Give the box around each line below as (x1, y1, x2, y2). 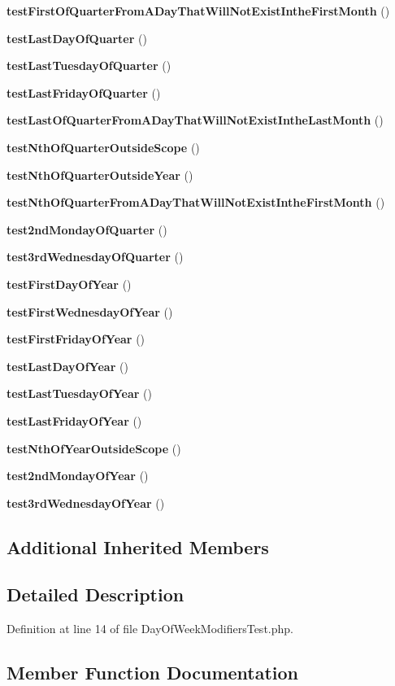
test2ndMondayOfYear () (7, 467, 149, 484)
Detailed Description (7, 582, 184, 607)
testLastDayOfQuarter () (7, 29, 147, 46)
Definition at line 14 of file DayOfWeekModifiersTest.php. (7, 620, 293, 637)
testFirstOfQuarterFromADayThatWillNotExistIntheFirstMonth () (7, 2, 390, 19)
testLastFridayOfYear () (7, 412, 142, 429)
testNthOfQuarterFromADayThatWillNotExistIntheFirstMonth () (7, 194, 385, 211)
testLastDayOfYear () (7, 357, 128, 374)
